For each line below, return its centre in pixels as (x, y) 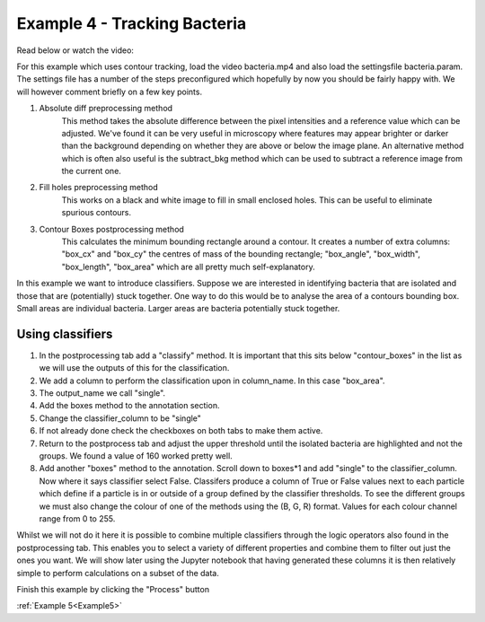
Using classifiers (65, 333)
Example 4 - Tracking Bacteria (132, 23)
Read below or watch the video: (75, 50)
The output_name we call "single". (102, 393)
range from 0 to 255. (77, 518)
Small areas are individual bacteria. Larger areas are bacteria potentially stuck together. (178, 308)
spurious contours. (97, 213)
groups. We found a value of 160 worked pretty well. (136, 456)
